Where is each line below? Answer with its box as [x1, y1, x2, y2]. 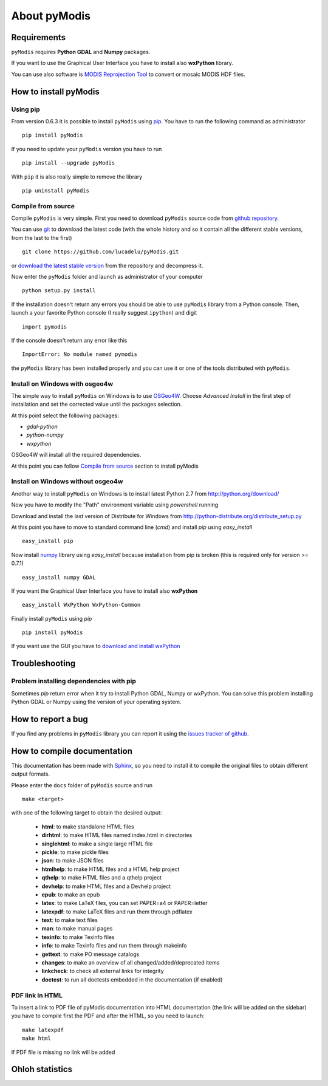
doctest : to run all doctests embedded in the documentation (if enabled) [41, 975, 223, 983]
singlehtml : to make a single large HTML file [41, 840, 153, 847]
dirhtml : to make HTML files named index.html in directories [41, 832, 193, 839]
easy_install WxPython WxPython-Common [22, 601, 141, 609]
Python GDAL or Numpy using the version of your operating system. [11, 698, 182, 706]
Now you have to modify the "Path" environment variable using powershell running [11, 501, 219, 508]
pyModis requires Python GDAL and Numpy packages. [11, 49, 151, 56]
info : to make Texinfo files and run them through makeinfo [41, 942, 187, 949]
